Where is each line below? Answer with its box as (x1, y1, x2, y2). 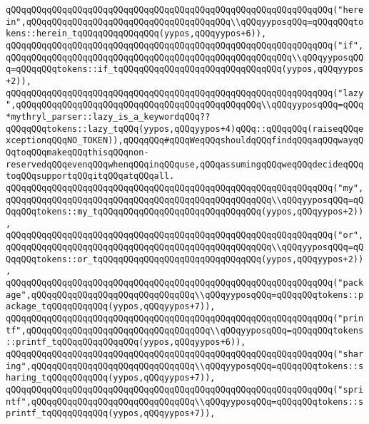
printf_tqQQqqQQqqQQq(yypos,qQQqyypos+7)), (6, 408, 216, 419)
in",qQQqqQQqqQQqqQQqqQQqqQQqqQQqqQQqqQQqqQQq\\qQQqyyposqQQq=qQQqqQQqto (6, 16, 364, 27)
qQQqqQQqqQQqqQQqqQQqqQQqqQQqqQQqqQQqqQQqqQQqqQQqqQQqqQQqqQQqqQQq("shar (6, 349, 364, 360)
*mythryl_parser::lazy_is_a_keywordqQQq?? (6, 111, 211, 122)
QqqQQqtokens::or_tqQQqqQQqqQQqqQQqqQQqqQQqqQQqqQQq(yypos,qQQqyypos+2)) (6, 254, 364, 264)
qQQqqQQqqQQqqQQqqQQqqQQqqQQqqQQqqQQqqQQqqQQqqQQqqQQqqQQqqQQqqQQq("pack (6, 278, 364, 289)
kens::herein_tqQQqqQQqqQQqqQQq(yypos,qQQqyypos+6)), (6, 29, 267, 39)
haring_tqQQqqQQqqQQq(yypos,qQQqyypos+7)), (6, 373, 216, 383)
